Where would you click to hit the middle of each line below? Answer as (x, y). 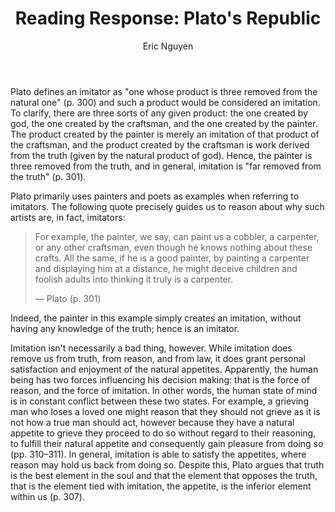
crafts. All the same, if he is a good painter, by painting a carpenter (172, 258)
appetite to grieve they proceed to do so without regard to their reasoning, (163, 433)
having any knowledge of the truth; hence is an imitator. (125, 328)
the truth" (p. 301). (48, 176)
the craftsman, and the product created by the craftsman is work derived (160, 144)
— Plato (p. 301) (68, 298)
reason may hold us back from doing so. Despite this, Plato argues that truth (167, 464)
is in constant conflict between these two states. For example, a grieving (159, 401)
